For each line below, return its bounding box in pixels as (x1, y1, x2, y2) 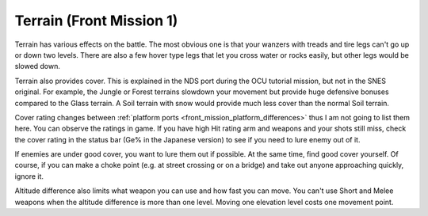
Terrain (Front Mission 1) (14, 12, 178, 29)
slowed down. (14, 62, 61, 71)
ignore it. (14, 171, 44, 181)
